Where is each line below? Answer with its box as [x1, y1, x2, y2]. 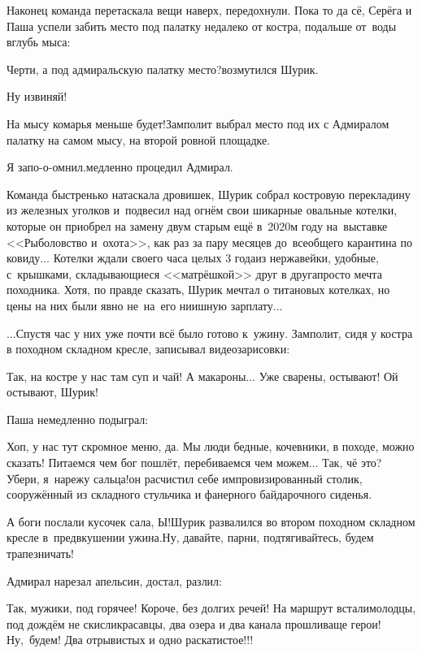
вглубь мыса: [7, 33, 71, 50]
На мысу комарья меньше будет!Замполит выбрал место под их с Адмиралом [7, 115, 389, 132]
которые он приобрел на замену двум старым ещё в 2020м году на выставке [7, 217, 388, 234]
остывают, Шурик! [7, 383, 98, 400]
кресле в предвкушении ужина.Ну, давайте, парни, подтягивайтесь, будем [7, 529, 374, 546]
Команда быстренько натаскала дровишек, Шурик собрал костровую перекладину [7, 185, 411, 202]
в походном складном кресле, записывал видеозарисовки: [7, 340, 290, 357]
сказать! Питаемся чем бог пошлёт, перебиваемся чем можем [7, 454, 309, 471]
